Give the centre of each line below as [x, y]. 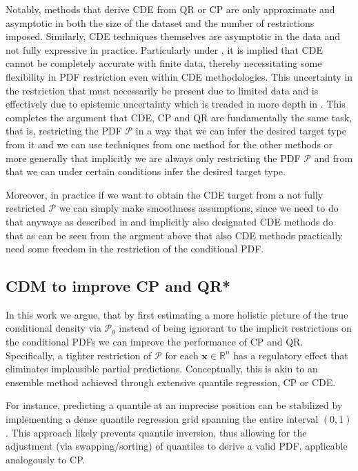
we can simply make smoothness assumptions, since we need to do [199, 208]
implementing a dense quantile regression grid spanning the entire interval [162, 419]
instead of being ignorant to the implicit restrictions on [235, 328]
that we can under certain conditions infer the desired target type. [146, 171]
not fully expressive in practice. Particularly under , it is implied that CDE [164, 49]
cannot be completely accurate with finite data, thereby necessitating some [164, 63]
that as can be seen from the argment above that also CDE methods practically [174, 235]
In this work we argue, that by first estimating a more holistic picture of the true [177, 314]
